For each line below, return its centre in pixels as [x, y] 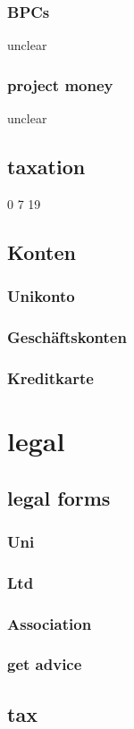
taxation [46, 167]
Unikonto [41, 296]
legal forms [59, 497]
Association [50, 623]
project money [60, 84]
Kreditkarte [50, 377]
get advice [45, 664]
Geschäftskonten [67, 336]
